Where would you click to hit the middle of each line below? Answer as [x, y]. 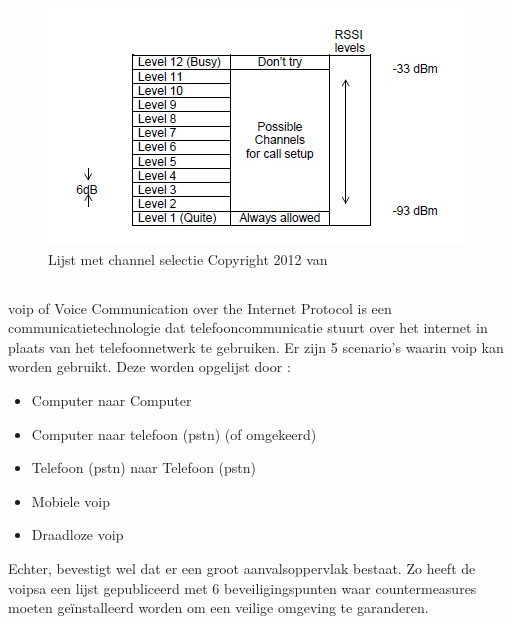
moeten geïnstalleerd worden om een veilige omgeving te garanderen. [218, 607]
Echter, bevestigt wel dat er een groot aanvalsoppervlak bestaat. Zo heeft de [242, 567]
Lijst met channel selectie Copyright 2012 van [188, 258]
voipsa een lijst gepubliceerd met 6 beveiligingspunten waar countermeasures [242, 587]
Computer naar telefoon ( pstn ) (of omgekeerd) [174, 433]
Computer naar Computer [111, 399]
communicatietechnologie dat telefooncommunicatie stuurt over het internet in [248, 327]
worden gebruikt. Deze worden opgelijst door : [149, 366]
